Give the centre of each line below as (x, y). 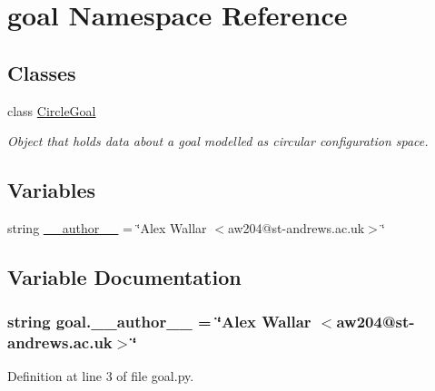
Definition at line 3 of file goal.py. (101, 376)
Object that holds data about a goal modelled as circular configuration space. (218, 141)
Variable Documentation (124, 276)
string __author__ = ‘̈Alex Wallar (107, 227)
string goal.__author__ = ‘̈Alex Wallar (159, 322)
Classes (42, 72)
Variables (52, 190)
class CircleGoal (52, 110)
